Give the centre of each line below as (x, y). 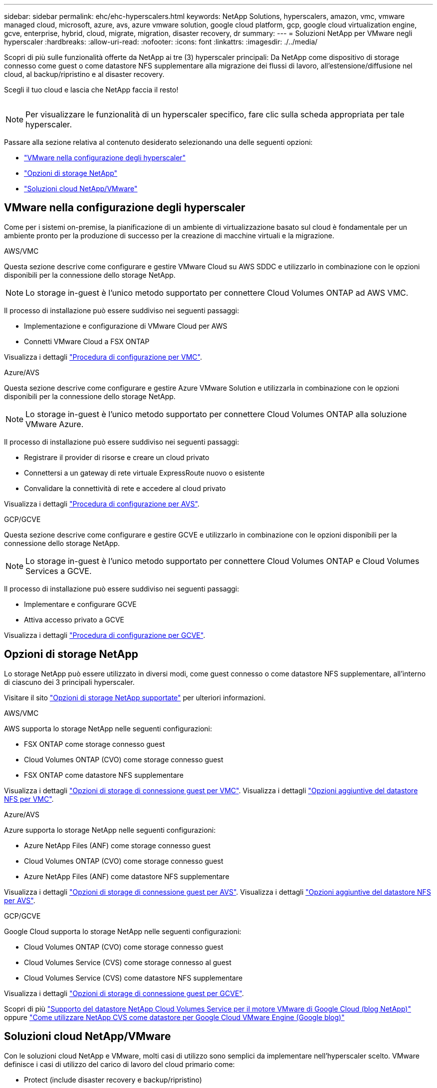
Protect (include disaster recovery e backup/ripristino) (113, 1080)
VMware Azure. (55, 424)
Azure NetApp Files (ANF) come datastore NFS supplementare (127, 876)
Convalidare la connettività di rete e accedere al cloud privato (125, 488)
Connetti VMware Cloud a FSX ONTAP (87, 341)
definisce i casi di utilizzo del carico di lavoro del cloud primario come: (119, 1064)
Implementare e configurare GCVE (80, 604)
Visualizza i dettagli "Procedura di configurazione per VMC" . (103, 357)
